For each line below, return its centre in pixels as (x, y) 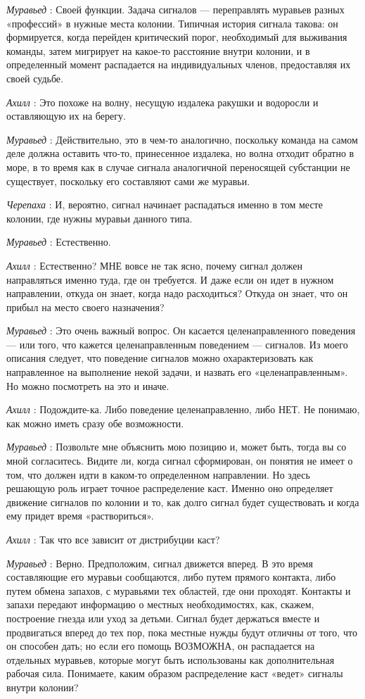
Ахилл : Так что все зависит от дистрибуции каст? (113, 539)
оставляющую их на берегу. (66, 116)
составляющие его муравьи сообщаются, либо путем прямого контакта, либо (171, 577)
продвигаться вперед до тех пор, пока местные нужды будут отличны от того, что (182, 632)
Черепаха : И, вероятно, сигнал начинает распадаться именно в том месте (165, 204)
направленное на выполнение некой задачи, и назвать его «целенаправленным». (177, 372)
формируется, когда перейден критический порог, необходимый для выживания (177, 37)
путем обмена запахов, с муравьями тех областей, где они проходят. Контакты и (179, 590)
